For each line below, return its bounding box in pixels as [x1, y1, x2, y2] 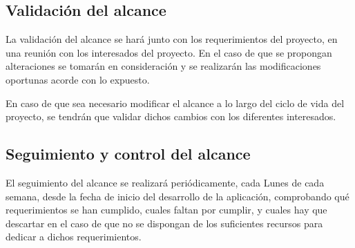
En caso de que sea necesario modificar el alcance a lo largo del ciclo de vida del [6, 95, 345, 110]
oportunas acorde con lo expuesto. [6, 72, 150, 86]
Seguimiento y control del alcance [6, 143, 251, 164]
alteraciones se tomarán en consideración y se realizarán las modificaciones [6, 59, 321, 73]
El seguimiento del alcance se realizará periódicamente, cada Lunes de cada [6, 175, 325, 189]
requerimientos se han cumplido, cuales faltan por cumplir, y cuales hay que [6, 202, 327, 217]
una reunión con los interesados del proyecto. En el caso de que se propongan [6, 45, 332, 59]
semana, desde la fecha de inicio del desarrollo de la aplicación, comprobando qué [6, 189, 349, 203]
